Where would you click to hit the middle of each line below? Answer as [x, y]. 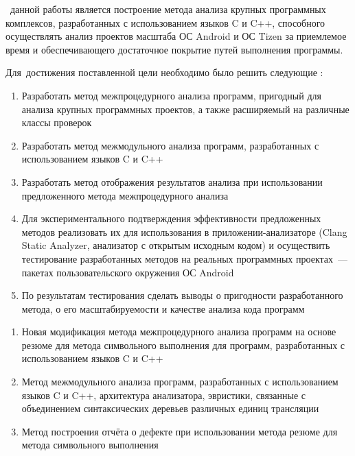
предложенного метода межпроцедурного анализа [125, 195]
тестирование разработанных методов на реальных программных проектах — [184, 258]
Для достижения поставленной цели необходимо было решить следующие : [164, 72]
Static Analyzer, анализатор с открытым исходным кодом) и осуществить [176, 245]
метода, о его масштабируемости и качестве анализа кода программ [163, 308]
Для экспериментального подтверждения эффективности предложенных [171, 218]
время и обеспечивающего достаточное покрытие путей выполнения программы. [174, 49]
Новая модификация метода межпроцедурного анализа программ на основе [179, 332]
